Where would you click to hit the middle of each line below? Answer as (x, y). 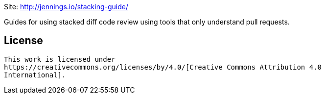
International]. (35, 75)
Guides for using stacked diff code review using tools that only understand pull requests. (147, 22)
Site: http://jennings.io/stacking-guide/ (66, 7)
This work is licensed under (60, 59)
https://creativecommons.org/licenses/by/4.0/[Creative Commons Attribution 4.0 (163, 67)
